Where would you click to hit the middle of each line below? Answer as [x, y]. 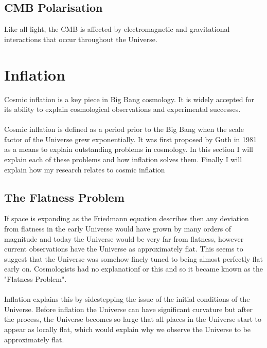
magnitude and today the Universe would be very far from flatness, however [124, 238]
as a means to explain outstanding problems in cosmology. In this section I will [129, 149]
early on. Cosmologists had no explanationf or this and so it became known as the [133, 269]
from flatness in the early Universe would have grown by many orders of [118, 229]
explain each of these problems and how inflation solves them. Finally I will [123, 159]
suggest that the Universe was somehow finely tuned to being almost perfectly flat [133, 258]
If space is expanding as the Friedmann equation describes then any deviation [127, 218]
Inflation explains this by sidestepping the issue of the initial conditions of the [127, 299]
